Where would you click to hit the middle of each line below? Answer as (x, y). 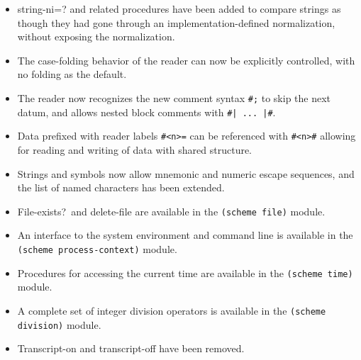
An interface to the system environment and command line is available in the (185, 235)
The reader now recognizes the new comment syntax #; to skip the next (174, 97)
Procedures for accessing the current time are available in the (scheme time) (185, 272)
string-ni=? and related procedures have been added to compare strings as (179, 9)
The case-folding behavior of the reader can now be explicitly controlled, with (186, 60)
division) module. (59, 324)
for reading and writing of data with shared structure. (135, 149)
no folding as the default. (72, 74)
